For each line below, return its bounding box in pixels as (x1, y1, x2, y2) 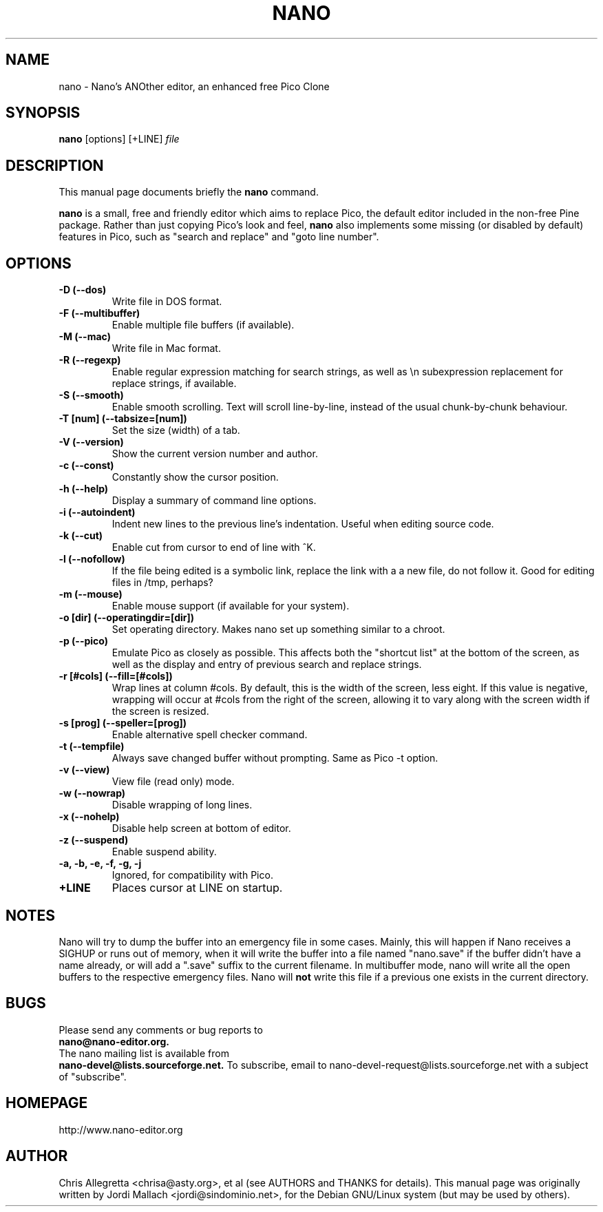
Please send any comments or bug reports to (59, 1023, 263, 1036)
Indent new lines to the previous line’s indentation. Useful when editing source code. (112, 518, 494, 530)
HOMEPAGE (6, 1094, 88, 1112)
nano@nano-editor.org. (59, 1035, 169, 1047)
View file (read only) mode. (112, 775, 235, 788)
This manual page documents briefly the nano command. (59, 186, 319, 198)
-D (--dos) (59, 284, 107, 296)
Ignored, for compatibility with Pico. (112, 869, 273, 881)
